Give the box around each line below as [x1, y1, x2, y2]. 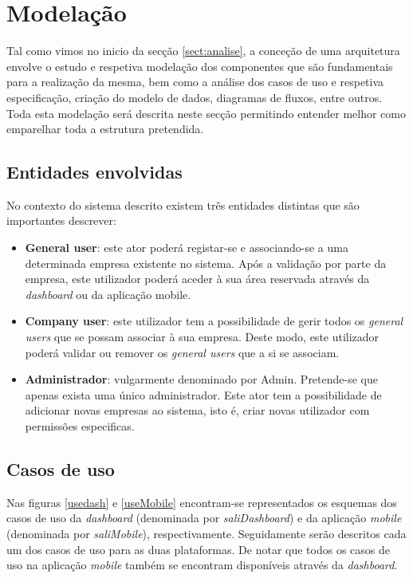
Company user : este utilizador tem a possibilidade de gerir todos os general [25, 313, 403, 329]
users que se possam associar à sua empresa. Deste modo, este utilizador [25, 328, 380, 345]
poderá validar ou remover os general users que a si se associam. [25, 344, 340, 360]
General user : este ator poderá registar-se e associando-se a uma [25, 239, 348, 256]
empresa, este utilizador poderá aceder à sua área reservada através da [25, 270, 370, 287]
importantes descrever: [6, 212, 116, 229]
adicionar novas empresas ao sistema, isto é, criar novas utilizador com [25, 402, 370, 419]
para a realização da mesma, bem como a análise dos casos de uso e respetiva [6, 73, 384, 90]
